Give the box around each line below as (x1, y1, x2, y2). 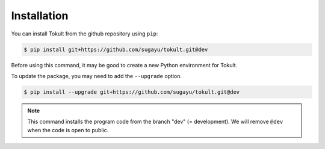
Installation (11, 9, 69, 22)
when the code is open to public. (27, 126, 109, 133)
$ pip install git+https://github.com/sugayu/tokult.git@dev (23, 46, 208, 53)
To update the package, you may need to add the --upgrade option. (11, 72, 182, 79)
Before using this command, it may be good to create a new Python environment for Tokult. (11, 61, 238, 68)
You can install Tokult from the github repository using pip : (11, 30, 158, 37)
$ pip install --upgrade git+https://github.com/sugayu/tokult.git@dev (23, 88, 240, 96)
